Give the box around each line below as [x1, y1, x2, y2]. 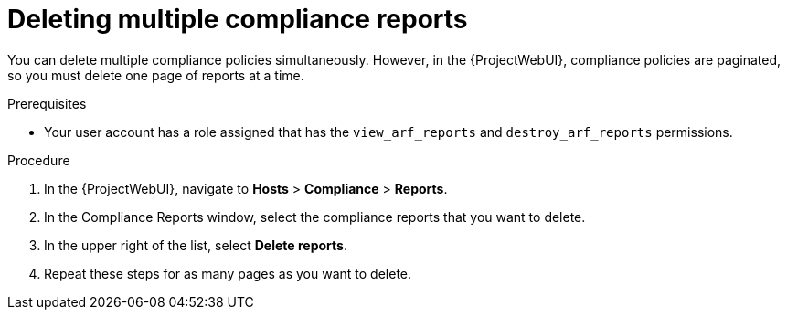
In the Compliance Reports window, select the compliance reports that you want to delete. [44, 208, 586, 225]
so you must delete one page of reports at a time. [7, 67, 304, 83]
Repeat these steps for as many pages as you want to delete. [44, 265, 412, 281]
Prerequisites [7, 95, 87, 111]
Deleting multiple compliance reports [7, 4, 468, 35]
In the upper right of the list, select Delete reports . [44, 237, 347, 253]
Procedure [7, 152, 70, 168]
